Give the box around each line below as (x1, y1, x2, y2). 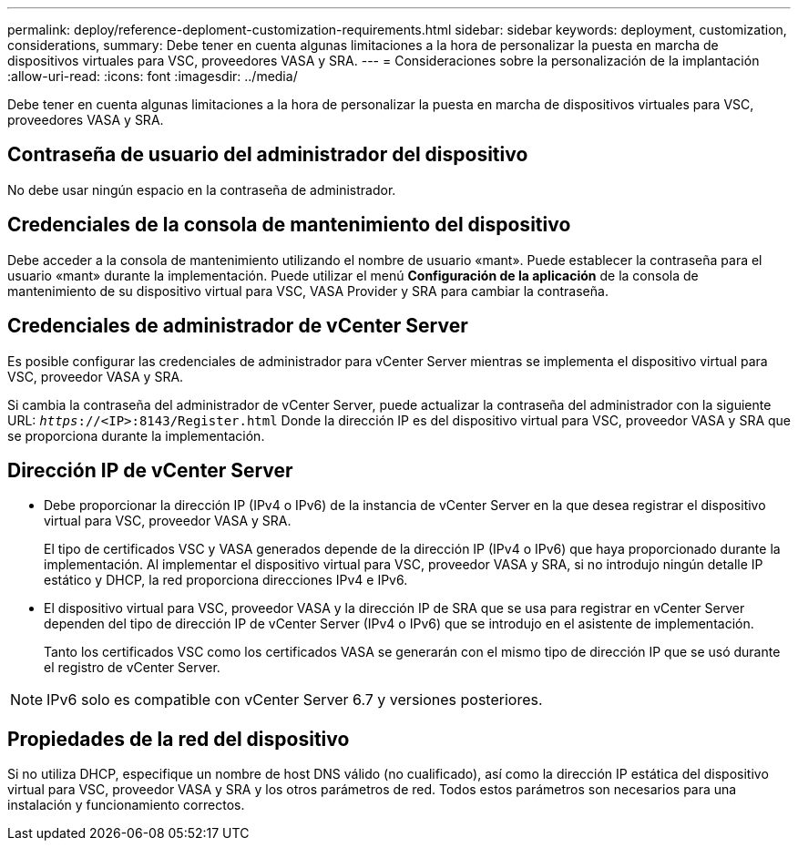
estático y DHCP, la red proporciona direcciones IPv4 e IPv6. (44, 572, 408, 588)
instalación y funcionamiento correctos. (7, 797, 245, 813)
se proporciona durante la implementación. (7, 427, 265, 444)
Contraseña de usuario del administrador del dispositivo (7, 143, 528, 167)
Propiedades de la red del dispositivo (7, 727, 350, 751)
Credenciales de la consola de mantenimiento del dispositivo (7, 213, 571, 237)
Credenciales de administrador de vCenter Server (7, 314, 468, 338)
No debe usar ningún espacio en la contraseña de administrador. (7, 181, 396, 198)
